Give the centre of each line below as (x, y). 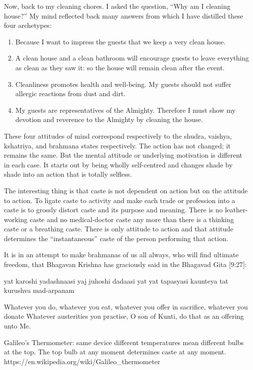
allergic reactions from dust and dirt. (70, 93)
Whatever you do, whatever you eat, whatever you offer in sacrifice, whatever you (126, 306)
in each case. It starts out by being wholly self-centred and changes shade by (118, 164)
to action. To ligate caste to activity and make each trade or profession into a (120, 200)
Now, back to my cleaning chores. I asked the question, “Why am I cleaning (117, 6)
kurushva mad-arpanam (39, 290)
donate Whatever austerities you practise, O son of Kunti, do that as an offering (124, 316)
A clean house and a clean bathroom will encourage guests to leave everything (132, 58)
